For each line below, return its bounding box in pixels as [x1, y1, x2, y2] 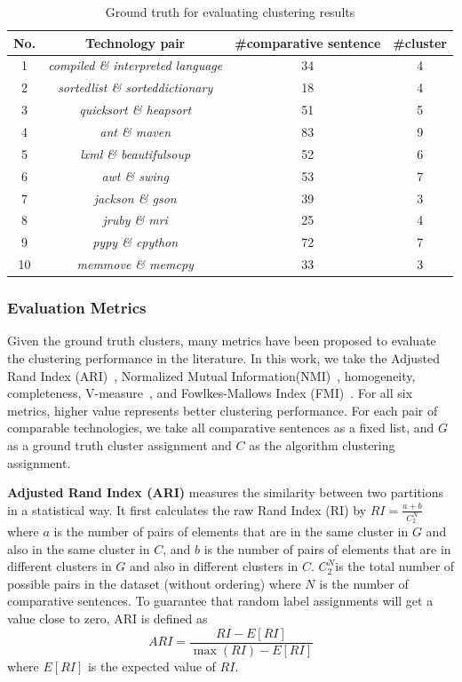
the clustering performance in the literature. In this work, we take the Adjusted [7, 348, 440, 367]
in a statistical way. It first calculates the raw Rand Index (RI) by [7, 500, 367, 519]
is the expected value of [87, 656, 216, 675]
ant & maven [100, 122, 171, 140]
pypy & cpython [92, 233, 179, 251]
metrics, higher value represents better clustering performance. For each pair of [7, 400, 438, 419]
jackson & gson [93, 188, 177, 207]
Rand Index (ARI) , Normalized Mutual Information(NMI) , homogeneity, [7, 366, 416, 385]
